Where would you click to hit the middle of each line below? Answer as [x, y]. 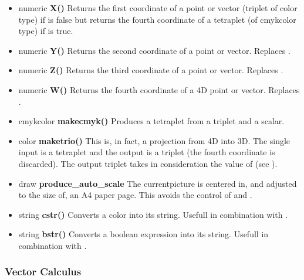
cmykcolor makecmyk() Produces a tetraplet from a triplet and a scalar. [151, 121]
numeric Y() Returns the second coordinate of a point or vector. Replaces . [154, 50]
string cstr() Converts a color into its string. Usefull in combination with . [153, 214]
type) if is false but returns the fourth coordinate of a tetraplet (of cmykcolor [157, 19]
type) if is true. [46, 31]
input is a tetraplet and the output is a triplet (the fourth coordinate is [147, 152]
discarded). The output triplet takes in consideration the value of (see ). [148, 163]
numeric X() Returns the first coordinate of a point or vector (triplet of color [158, 8]
